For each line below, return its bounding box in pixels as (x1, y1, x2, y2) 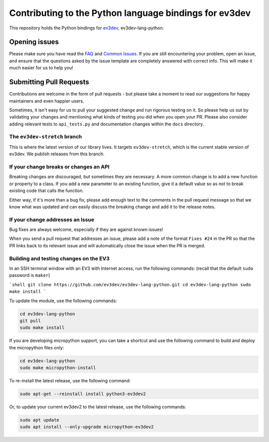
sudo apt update (19, 417, 60, 423)
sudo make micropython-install (19, 365, 97, 371)
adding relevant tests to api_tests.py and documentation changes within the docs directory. (9, 121, 204, 127)
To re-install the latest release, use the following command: (9, 378, 131, 384)
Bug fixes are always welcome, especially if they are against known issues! (9, 226, 163, 232)
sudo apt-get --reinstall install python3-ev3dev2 (19, 391, 146, 397)
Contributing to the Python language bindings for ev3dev (9, 7, 251, 18)
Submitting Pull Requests (9, 78, 90, 87)
